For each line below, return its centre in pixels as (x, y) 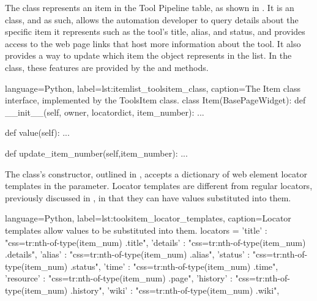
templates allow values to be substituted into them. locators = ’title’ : (136, 230)
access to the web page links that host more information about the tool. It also (153, 43)
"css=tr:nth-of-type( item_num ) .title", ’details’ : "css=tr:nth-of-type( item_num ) (155, 242)
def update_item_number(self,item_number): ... (96, 153)
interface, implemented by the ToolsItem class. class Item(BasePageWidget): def (155, 100)
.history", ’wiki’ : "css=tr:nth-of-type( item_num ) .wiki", (175, 290)
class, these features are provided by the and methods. (107, 67)
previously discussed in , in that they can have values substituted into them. (148, 197)
